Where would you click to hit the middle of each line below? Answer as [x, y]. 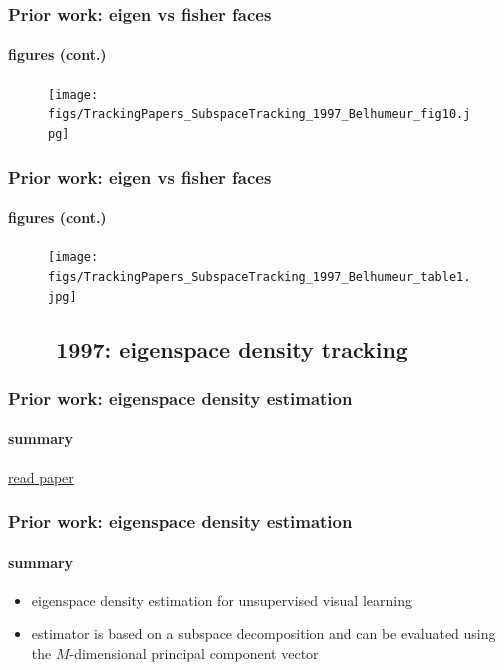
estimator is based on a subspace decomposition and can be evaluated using [263, 633]
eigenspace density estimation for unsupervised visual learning [221, 599]
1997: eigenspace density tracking [232, 348]
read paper [41, 476]
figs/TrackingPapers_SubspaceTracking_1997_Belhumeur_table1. [259, 276]
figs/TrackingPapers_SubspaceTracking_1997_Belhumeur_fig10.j [259, 114]
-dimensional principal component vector [194, 653]
